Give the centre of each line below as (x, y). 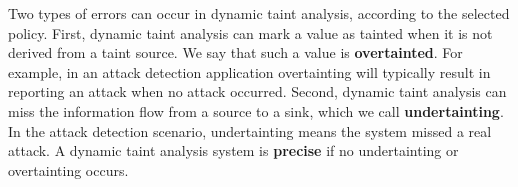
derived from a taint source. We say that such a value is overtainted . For (235, 52)
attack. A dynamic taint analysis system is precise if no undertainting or (233, 150)
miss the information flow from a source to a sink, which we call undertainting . (256, 110)
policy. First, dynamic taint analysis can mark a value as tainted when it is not (250, 32)
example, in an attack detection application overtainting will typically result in (249, 71)
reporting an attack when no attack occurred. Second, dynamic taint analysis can (257, 91)
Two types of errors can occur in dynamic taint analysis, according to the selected (259, 13)
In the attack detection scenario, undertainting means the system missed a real (250, 130)
